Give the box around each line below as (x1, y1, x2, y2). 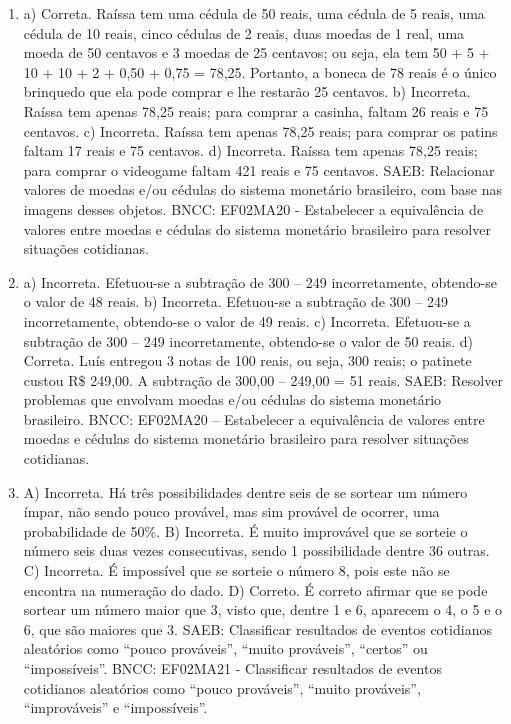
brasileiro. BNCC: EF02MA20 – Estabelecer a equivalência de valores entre (23, 408, 485, 429)
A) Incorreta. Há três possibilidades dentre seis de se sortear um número (23, 481, 468, 502)
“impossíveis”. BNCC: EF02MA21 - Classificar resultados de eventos (23, 658, 442, 678)
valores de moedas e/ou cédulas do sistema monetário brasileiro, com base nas (23, 179, 503, 200)
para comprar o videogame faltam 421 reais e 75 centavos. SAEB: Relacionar (23, 159, 495, 180)
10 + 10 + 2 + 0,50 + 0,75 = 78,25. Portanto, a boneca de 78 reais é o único (23, 61, 497, 82)
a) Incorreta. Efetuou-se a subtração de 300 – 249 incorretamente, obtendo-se (23, 271, 497, 292)
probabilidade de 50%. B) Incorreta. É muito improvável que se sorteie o (23, 520, 468, 541)
